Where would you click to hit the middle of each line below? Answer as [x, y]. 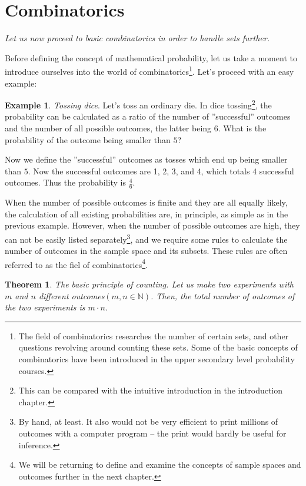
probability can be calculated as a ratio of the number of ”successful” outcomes [148, 116]
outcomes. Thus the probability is [65, 182]
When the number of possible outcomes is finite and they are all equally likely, [146, 202]
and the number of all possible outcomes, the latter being [108, 128]
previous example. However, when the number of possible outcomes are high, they [152, 225]
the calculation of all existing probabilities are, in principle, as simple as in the [147, 214]
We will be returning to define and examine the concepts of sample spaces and [160, 464]
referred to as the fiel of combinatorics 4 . [76, 263]
